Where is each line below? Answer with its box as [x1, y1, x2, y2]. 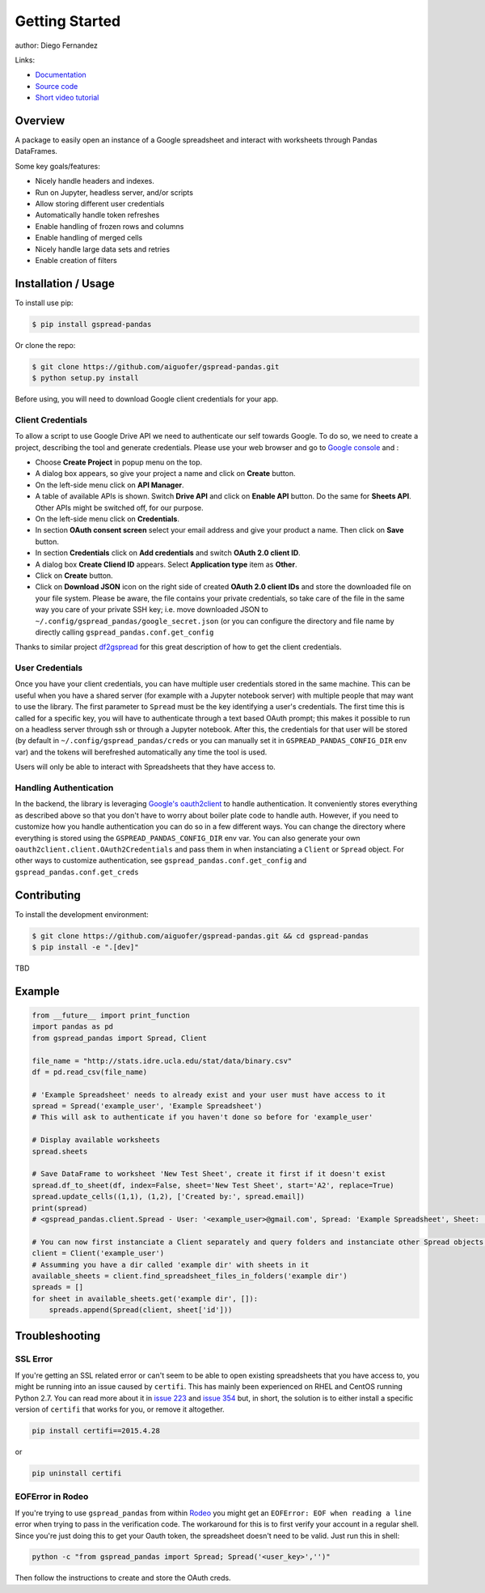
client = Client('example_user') [32, 1249, 165, 1258]
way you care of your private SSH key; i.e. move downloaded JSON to [35, 605, 268, 614]
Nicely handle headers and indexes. [35, 176, 155, 186]
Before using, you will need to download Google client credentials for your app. [15, 394, 279, 404]
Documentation [35, 70, 86, 80]
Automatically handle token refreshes [35, 210, 160, 220]
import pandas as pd [32, 1022, 113, 1031]
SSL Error [15, 1353, 53, 1365]
